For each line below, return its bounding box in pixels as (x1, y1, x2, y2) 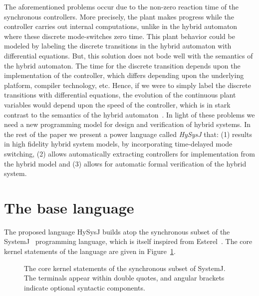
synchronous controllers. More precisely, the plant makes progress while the (4, 11, 234, 21)
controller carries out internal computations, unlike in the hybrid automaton (4, 21, 238, 31)
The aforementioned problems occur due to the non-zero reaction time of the (4, 1, 239, 11)
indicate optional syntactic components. (24, 282, 145, 292)
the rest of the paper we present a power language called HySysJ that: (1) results (4, 128, 252, 139)
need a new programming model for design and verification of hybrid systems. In (4, 119, 251, 129)
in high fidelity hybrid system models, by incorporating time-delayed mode (4, 138, 233, 149)
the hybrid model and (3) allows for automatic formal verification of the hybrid (4, 158, 247, 168)
